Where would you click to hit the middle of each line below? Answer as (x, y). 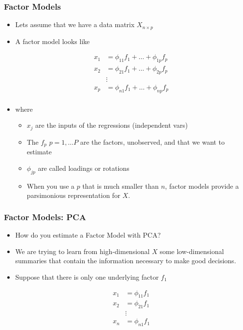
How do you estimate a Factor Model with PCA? (88, 235)
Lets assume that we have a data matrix (75, 24)
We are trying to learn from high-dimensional (82, 251)
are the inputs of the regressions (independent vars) (112, 125)
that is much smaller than (121, 186)
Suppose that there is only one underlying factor (87, 277)
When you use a (51, 186)
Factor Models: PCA (45, 217)
